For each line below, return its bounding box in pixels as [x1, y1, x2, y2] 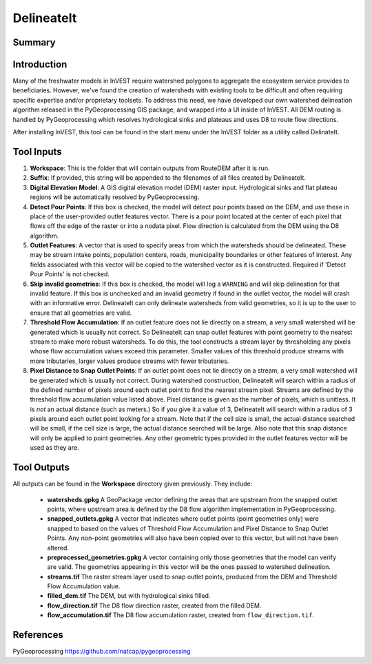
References [12, 629, 63, 641]
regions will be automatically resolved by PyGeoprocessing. [30, 193, 200, 201]
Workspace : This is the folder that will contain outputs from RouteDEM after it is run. [30, 164, 270, 172]
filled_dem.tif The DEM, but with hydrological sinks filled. [47, 592, 211, 600]
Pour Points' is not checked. [30, 270, 110, 278]
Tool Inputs [12, 145, 62, 158]
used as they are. [30, 444, 79, 452]
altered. [47, 543, 69, 552]
